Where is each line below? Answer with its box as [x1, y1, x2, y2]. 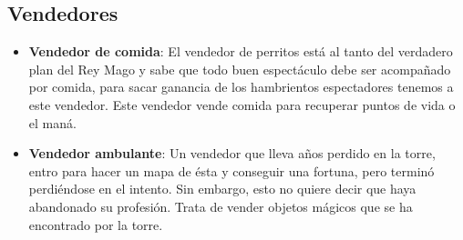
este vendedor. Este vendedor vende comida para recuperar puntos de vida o [28, 95, 456, 114]
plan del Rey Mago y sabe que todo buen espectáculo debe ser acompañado [28, 59, 451, 78]
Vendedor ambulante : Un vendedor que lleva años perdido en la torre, [28, 144, 436, 163]
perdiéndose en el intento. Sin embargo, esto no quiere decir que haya [28, 179, 417, 198]
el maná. [28, 113, 77, 132]
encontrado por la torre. [28, 215, 163, 234]
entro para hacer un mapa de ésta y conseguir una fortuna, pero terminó [28, 161, 435, 180]
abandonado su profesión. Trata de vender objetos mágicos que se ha [28, 196, 413, 215]
